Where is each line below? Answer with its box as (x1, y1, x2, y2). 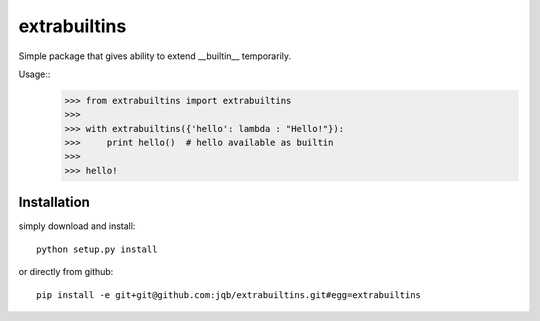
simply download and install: (18, 220, 136, 232)
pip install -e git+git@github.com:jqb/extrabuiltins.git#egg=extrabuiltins (36, 289, 422, 300)
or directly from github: (18, 266, 114, 278)
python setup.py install (36, 243, 158, 255)
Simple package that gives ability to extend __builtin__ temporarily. (18, 50, 292, 62)
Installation (18, 194, 90, 211)
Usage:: (18, 68, 51, 80)
